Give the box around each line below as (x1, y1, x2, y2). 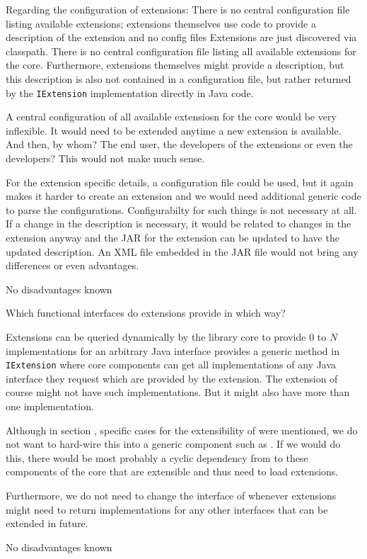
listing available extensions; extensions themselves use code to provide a (6, 16, 316, 30)
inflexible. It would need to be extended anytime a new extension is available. (6, 123, 342, 137)
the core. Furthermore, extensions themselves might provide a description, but (6, 57, 344, 72)
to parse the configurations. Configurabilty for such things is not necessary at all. (6, 202, 357, 217)
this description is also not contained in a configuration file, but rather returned (6, 71, 351, 86)
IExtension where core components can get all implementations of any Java (6, 357, 337, 372)
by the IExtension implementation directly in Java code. (6, 85, 254, 100)
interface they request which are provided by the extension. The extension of (6, 371, 338, 385)
